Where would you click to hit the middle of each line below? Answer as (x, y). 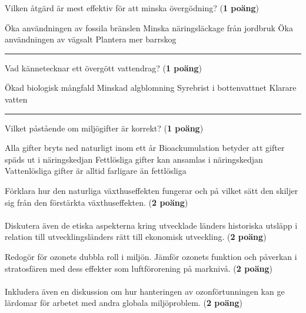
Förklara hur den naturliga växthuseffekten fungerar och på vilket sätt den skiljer (152, 190)
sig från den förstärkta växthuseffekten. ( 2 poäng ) (97, 202)
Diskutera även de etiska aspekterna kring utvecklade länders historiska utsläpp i (151, 225)
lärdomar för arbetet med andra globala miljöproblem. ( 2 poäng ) (124, 303)
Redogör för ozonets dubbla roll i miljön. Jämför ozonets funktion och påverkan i (151, 256)
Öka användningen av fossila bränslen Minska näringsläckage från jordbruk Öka (149, 27)
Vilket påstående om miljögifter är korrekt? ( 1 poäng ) (104, 128)
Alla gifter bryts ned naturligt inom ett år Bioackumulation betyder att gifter (145, 148)
